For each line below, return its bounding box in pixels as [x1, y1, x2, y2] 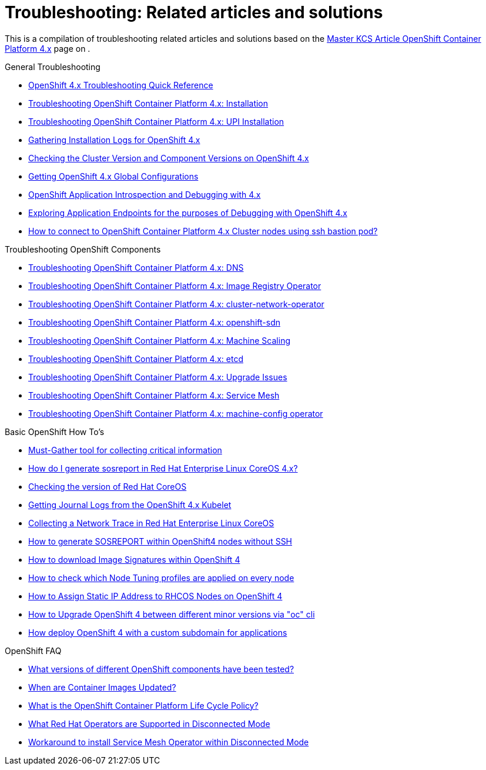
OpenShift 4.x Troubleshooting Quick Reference [28, 79, 213, 90]
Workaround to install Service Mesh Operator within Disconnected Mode [28, 736, 309, 747]
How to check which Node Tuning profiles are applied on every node [28, 572, 294, 583]
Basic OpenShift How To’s [5, 426, 105, 437]
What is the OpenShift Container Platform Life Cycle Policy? [28, 700, 259, 711]
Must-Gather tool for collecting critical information [28, 444, 222, 455]
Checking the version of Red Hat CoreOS [28, 481, 187, 492]
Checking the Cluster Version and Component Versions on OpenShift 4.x [28, 152, 309, 163]
